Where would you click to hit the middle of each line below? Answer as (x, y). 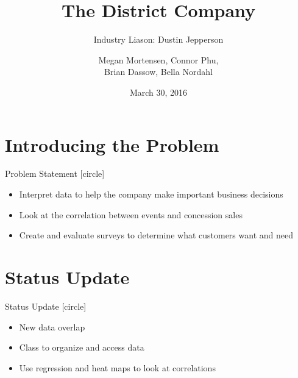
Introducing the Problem (112, 144)
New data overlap (52, 326)
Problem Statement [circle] (55, 173)
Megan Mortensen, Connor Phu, (158, 59)
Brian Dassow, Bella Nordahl (158, 72)
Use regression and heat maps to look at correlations (117, 367)
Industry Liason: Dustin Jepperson (158, 39)
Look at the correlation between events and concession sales (131, 214)
